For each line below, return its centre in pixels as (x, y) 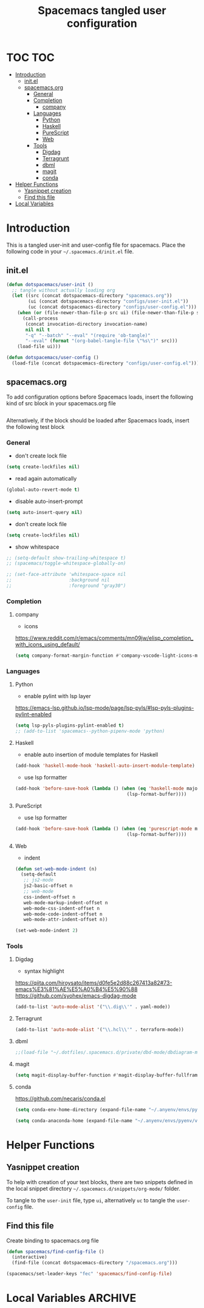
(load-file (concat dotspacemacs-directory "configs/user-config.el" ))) (106, 363)
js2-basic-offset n (48, 886)
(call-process (40, 318)
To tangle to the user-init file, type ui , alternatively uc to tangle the (91, 1200)
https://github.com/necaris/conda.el (60, 1098)
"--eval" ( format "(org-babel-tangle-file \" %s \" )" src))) (101, 341)
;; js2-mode (39, 880)
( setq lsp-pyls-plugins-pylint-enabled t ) (70, 726)
